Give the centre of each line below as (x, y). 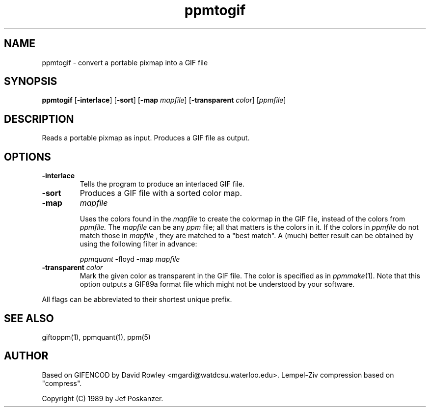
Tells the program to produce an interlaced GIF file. (162, 184)
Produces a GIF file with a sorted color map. (161, 193)
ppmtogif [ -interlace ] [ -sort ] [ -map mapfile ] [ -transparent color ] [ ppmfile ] (164, 100)
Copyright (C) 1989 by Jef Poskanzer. (103, 398)
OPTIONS (27, 157)
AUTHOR (26, 356)
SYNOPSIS (31, 82)
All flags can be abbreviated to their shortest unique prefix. (137, 300)
